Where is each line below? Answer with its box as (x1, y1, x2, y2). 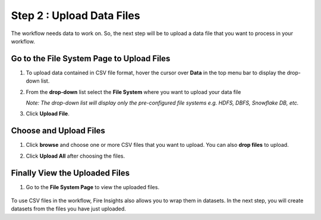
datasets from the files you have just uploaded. (11, 205, 126, 212)
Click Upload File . (26, 110, 70, 117)
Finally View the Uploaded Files (11, 168, 130, 178)
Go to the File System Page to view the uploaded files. (26, 183, 160, 190)
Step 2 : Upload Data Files (11, 9, 140, 22)
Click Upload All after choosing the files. (26, 152, 125, 159)
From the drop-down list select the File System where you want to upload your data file (26, 88, 241, 95)
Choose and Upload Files (11, 125, 105, 136)
